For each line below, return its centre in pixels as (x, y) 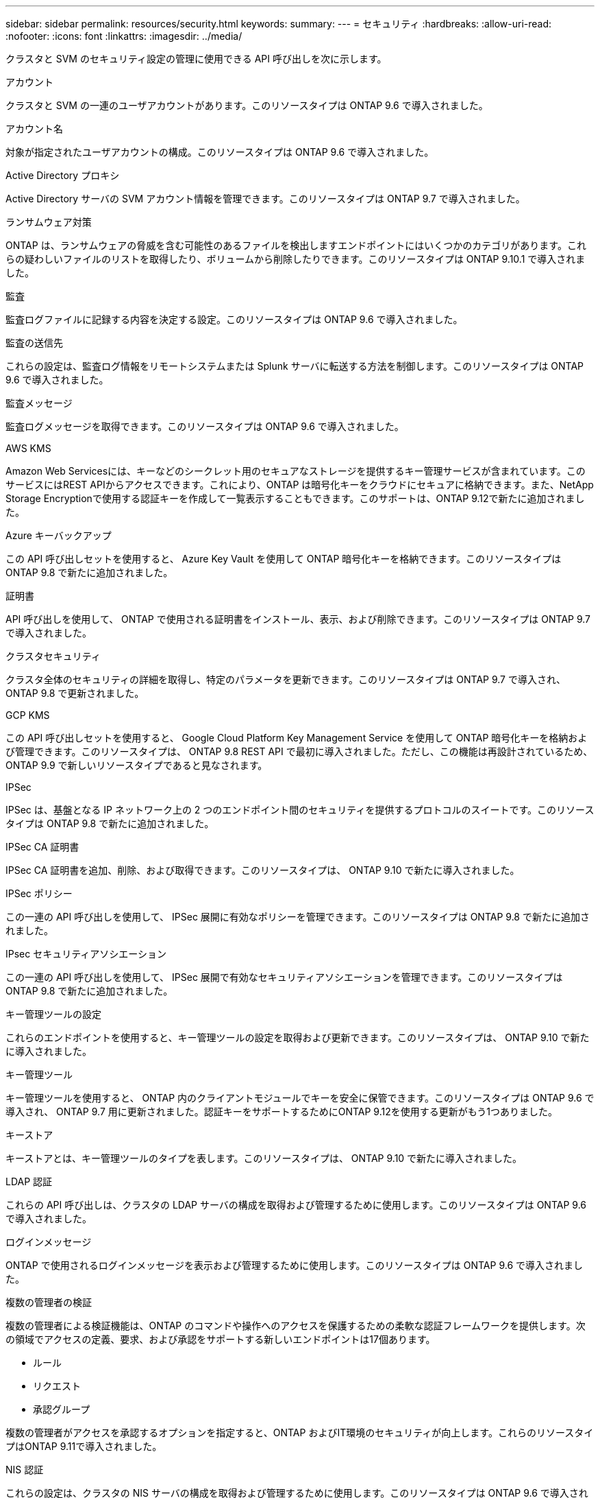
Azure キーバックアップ (59, 535)
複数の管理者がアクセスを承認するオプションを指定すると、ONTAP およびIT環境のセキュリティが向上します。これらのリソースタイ (300, 1432)
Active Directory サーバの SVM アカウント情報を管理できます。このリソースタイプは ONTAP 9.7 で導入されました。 (265, 199)
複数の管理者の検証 (49, 1302)
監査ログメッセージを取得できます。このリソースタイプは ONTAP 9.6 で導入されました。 (205, 426)
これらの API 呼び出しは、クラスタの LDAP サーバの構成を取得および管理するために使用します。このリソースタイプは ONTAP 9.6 (296, 1205)
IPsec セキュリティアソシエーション (86, 954)
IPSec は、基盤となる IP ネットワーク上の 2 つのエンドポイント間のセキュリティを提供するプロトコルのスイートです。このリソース (300, 810)
